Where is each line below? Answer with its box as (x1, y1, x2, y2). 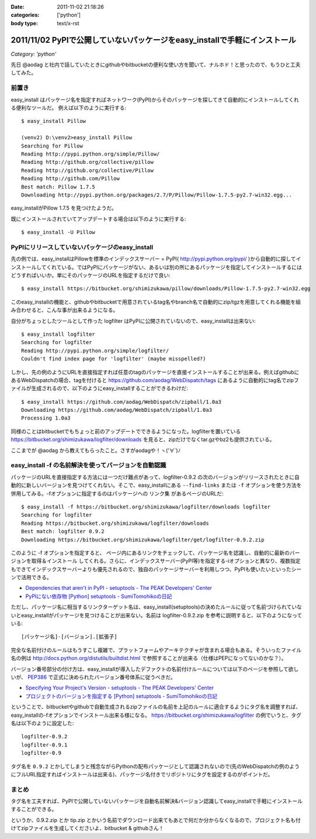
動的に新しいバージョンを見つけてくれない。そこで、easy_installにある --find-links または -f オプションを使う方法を (11, 482, 302, 489)
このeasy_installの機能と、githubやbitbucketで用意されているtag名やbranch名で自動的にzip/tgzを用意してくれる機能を (11, 298, 296, 305)
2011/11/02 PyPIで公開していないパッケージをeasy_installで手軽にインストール (11, 35, 296, 45)
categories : (11, 12, 40, 19)
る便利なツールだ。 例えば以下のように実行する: (11, 104, 127, 111)
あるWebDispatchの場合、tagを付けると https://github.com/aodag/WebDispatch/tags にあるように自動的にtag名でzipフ (11, 376, 299, 383)
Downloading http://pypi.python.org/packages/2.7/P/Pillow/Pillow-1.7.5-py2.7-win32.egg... (21, 191, 292, 198)
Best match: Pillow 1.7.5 (21, 183, 96, 190)
